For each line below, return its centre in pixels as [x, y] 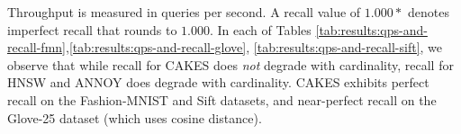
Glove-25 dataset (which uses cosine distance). [135, 117]
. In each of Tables [261, 29]
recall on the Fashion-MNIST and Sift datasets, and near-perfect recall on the [222, 99]
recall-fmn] [36, 47]
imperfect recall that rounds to [92, 29]
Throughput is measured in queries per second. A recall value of [184, 12]
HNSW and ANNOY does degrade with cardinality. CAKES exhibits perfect [218, 82]
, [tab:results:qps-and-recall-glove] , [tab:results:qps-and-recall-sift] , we [254, 47]
